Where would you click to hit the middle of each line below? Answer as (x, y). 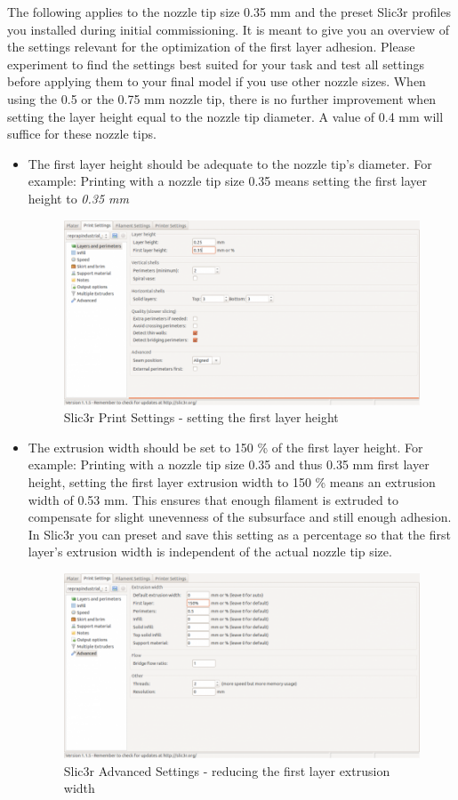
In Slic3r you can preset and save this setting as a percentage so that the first (239, 534)
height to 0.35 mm (78, 198)
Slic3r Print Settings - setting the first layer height (201, 417)
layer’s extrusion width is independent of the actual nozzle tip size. (210, 552)
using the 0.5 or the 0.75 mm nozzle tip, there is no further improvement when (222, 98)
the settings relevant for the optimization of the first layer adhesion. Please (211, 47)
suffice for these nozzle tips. (82, 134)
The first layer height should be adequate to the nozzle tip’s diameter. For (230, 163)
